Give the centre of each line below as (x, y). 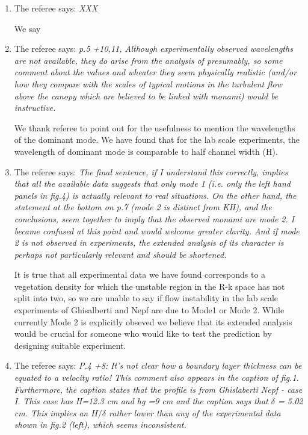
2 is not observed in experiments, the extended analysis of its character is (149, 243)
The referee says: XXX (56, 8)
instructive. (35, 108)
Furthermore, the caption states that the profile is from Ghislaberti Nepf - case (158, 389)
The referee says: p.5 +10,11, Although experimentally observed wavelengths (153, 49)
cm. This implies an (51, 412)
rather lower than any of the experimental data (195, 412)
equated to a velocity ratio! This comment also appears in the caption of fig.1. (156, 377)
